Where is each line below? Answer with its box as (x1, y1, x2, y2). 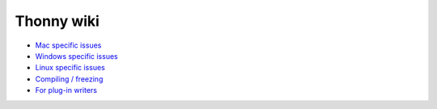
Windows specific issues (35, 51, 118, 61)
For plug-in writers (35, 86, 97, 95)
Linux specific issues (35, 63, 105, 73)
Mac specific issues (35, 40, 102, 50)
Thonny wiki (15, 12, 100, 30)
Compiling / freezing (35, 73, 104, 84)
